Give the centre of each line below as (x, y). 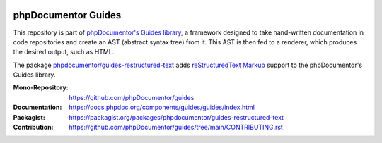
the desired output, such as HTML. (64, 52)
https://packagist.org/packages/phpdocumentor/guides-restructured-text (176, 117)
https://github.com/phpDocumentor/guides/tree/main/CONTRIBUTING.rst (176, 128)
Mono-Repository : (41, 87)
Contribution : (33, 128)
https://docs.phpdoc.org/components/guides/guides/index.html (162, 107)
